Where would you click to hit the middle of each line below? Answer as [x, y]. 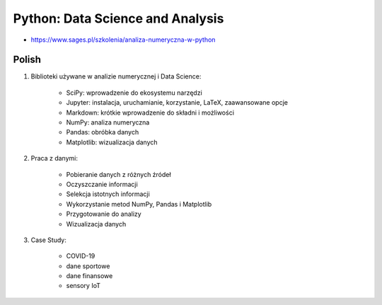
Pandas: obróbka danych [103, 132]
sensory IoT [83, 286]
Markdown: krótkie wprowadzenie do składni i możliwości [150, 113]
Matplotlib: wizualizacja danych [112, 142]
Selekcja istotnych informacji [108, 194]
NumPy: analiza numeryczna [108, 122]
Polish [27, 60]
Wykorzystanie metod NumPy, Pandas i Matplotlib [139, 204]
